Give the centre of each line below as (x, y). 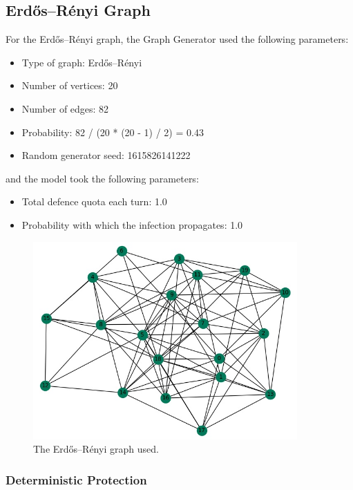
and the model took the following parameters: (102, 178)
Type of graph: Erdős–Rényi (82, 62)
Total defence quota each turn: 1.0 (94, 201)
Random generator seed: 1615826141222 (106, 155)
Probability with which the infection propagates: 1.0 (132, 224)
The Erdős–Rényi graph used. (96, 449)
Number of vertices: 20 (70, 85)
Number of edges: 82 (65, 108)
